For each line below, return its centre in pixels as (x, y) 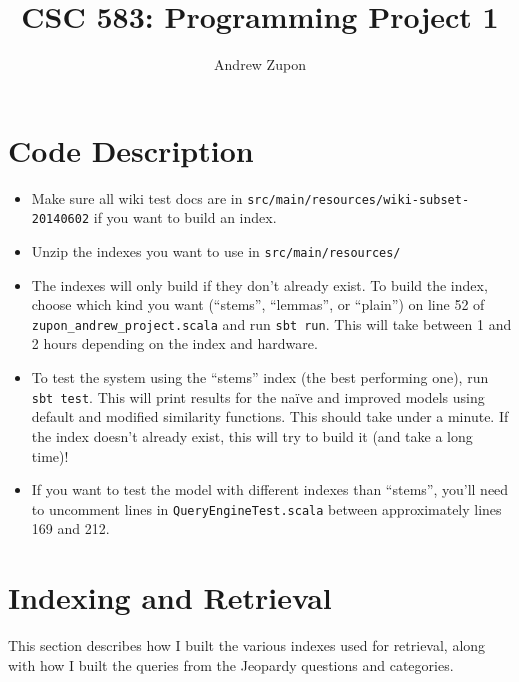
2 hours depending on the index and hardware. (174, 343)
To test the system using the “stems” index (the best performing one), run (260, 377)
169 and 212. (70, 528)
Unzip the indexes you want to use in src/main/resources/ (216, 250)
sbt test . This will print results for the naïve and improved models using (258, 396)
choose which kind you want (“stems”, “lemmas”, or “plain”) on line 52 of (258, 304)
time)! (50, 455)
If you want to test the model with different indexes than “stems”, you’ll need (270, 489)
